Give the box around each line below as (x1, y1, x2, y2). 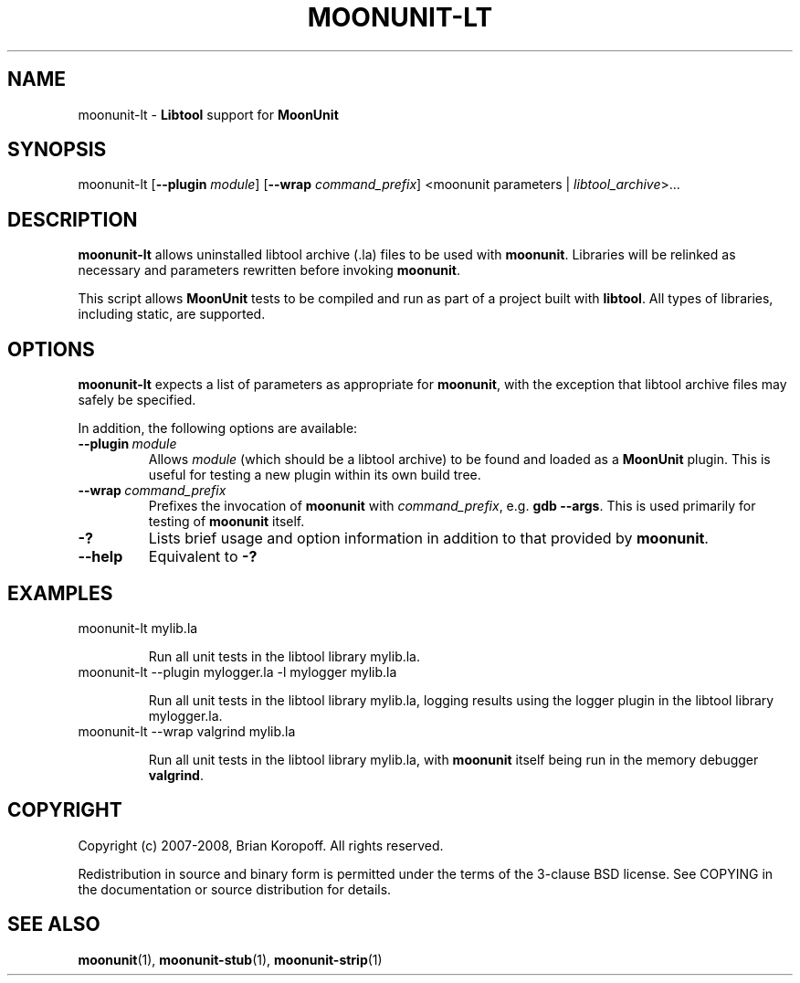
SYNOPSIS (7, 138, 107, 162)
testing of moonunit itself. (148, 513, 305, 530)
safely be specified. (78, 392, 196, 408)
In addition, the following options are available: (78, 420, 358, 437)
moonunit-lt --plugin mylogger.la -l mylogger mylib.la (78, 663, 397, 680)
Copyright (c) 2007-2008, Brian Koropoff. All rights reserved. (78, 837, 444, 853)
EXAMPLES (7, 581, 113, 605)
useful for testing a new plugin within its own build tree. (148, 467, 481, 483)
